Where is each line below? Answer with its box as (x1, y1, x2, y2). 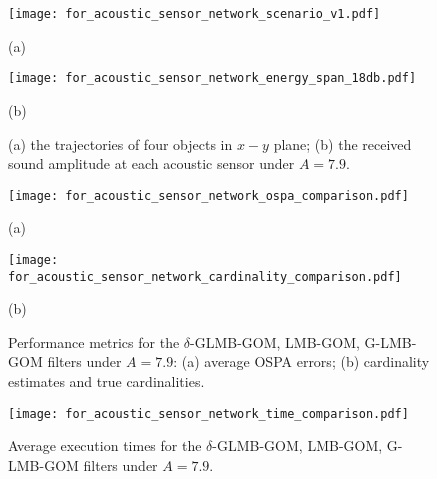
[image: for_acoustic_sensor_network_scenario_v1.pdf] (8, 7, 381, 21)
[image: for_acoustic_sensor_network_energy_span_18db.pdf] (8, 71, 417, 86)
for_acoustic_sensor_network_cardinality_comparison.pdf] (8, 269, 402, 284)
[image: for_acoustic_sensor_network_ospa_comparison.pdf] (8, 188, 409, 203)
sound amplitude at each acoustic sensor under (8, 153, 295, 174)
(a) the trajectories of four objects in (8, 133, 233, 154)
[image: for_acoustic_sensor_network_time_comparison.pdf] (8, 406, 409, 421)
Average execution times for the (8, 435, 202, 456)
